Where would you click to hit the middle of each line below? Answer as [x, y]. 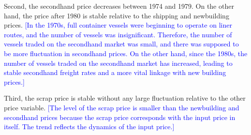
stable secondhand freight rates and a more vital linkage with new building [115, 72]
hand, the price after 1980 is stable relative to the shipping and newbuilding [117, 15]
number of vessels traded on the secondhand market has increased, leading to [118, 63]
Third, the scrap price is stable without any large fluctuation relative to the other [125, 98]
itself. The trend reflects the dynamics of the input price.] [89, 127]
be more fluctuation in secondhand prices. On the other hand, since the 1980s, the [126, 53]
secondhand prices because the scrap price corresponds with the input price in [120, 117]
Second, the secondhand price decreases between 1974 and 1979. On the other [119, 6]
